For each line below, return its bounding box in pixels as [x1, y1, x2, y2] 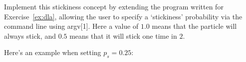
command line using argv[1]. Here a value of [4, 21, 139, 31]
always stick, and [4, 30, 56, 41]
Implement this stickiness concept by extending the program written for [4, 1, 224, 11]
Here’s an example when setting [4, 47, 101, 58]
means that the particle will [152, 21, 237, 31]
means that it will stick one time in [69, 30, 177, 41]
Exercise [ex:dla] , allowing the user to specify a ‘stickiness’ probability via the [4, 11, 243, 21]
